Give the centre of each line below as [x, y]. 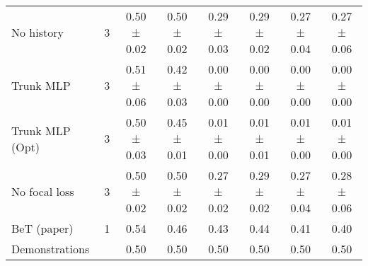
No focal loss [43, 191]
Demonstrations [51, 249]
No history [38, 32]
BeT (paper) [42, 228]
